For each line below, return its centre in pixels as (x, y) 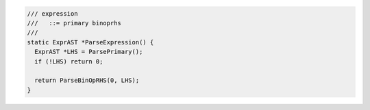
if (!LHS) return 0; (69, 61)
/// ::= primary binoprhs (74, 23)
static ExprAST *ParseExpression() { (90, 42)
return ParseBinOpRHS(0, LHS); (87, 81)
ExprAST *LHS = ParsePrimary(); (89, 52)
